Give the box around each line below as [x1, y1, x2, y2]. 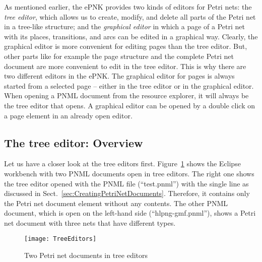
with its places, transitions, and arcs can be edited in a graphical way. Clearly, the [4, 31, 258, 41]
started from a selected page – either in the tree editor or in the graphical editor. [4, 80, 254, 91]
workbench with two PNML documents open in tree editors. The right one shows [4, 168, 254, 178]
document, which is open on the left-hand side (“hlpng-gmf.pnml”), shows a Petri [4, 208, 256, 218]
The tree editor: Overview [4, 135, 143, 150]
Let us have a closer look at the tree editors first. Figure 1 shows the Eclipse [4, 158, 241, 169]
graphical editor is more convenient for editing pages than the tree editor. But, [4, 41, 247, 51]
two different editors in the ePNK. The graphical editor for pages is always [4, 71, 235, 81]
